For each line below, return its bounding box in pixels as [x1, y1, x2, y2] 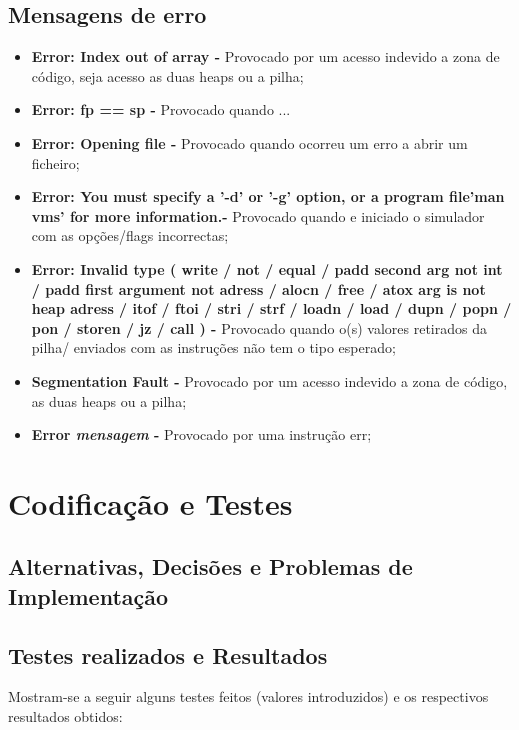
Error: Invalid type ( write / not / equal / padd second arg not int [31, 258, 503, 279]
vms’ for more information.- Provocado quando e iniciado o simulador [31, 205, 485, 226]
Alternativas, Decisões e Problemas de [8, 551, 413, 582]
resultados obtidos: [8, 706, 123, 727]
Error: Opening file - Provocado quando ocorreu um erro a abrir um [31, 132, 468, 153]
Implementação [8, 580, 169, 611]
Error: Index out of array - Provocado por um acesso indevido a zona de [31, 46, 500, 67]
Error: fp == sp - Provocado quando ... [31, 99, 291, 120]
